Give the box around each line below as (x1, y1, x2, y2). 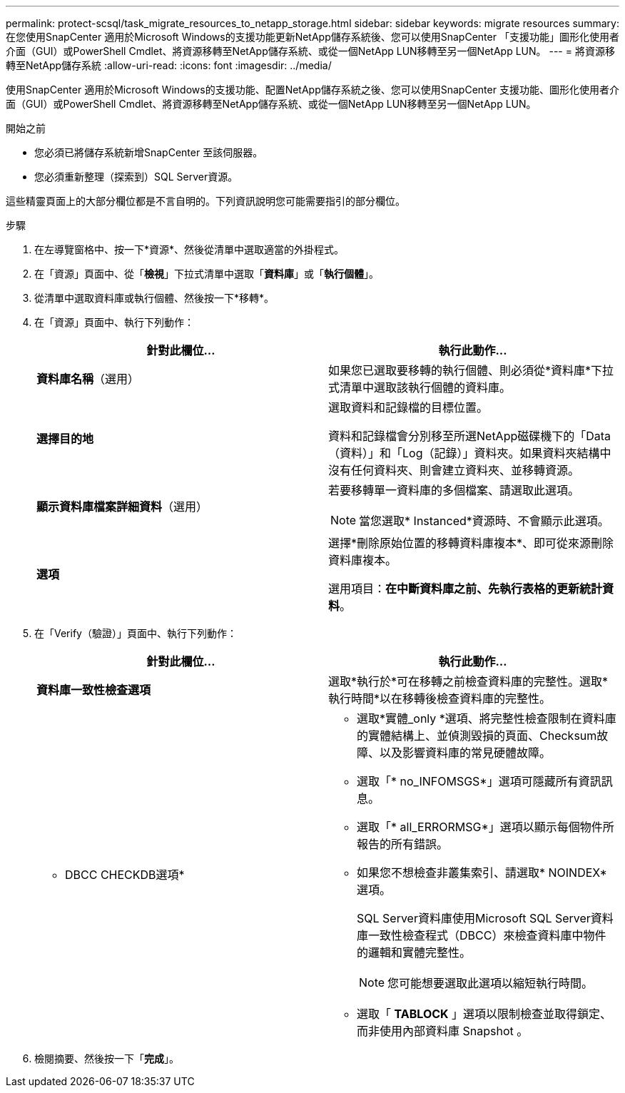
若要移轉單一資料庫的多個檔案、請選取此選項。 (328, 483, 580, 497)
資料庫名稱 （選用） (36, 372, 140, 386)
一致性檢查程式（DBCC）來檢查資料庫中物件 (368, 928, 606, 942)
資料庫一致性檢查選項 (36, 683, 151, 697)
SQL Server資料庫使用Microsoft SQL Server (357, 911, 591, 925)
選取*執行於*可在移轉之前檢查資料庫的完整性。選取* (328, 674, 609, 688)
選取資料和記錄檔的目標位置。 (328, 400, 489, 415)
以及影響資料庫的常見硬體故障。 (380, 746, 552, 760)
